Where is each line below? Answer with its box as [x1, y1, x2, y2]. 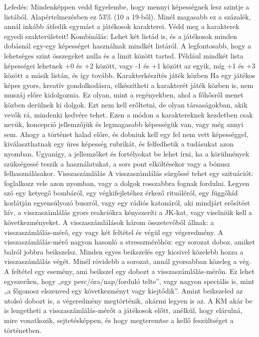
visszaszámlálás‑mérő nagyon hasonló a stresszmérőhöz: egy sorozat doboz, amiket [4, 236, 255, 247]
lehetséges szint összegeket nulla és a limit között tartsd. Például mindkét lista [4, 50, 244, 60]
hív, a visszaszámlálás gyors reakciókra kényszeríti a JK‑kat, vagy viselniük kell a [4, 207, 253, 217]
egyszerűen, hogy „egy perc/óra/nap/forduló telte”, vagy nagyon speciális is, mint [4, 275, 255, 286]
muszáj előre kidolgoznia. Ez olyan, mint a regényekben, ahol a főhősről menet [4, 89, 244, 100]
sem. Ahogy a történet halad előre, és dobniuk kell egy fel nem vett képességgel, [4, 128, 249, 139]
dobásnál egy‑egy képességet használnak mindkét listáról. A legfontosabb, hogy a [4, 40, 252, 51]
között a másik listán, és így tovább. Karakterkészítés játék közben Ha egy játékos [4, 70, 256, 80]
